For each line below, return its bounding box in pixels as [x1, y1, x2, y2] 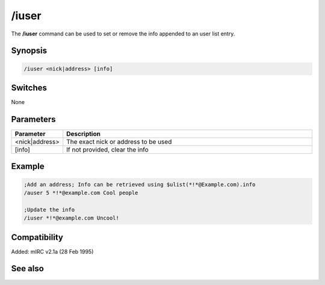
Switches [11, 82, 48, 93]
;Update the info [23, 206, 75, 213]
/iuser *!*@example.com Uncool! [23, 215, 120, 222]
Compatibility [11, 232, 63, 242]
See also [11, 263, 45, 274]
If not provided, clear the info [66, 145, 149, 153]
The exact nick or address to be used [66, 137, 172, 146]
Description [66, 129, 101, 138]
